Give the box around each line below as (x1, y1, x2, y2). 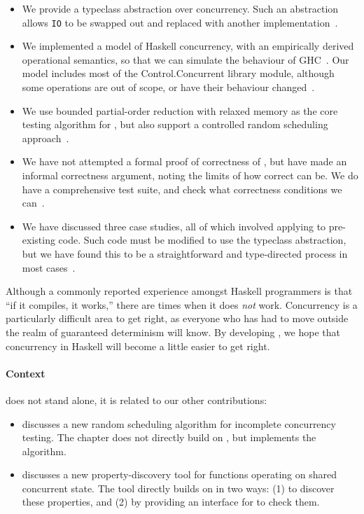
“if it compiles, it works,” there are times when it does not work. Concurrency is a (6, 297, 358, 312)
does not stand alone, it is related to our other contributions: (6, 392, 267, 407)
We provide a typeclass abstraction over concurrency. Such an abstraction (22, 1, 339, 15)
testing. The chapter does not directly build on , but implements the (22, 430, 316, 445)
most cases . (22, 260, 76, 275)
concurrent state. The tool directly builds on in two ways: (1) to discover (22, 480, 335, 495)
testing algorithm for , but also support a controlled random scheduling (22, 117, 328, 132)
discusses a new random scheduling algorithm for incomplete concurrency (22, 416, 336, 431)
